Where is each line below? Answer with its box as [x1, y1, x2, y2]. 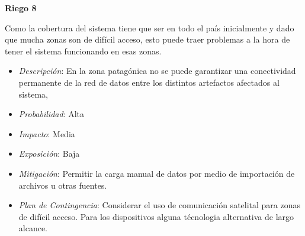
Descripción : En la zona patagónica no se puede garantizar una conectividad [18, 64, 296, 77]
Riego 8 [5, 2, 37, 14]
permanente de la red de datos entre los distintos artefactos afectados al [18, 76, 280, 88]
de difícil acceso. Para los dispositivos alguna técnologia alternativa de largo [18, 210, 294, 222]
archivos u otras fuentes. [18, 179, 107, 191]
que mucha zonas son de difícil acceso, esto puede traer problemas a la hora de [5, 33, 290, 46]
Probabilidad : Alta [18, 108, 85, 120]
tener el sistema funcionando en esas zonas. [5, 44, 162, 57]
